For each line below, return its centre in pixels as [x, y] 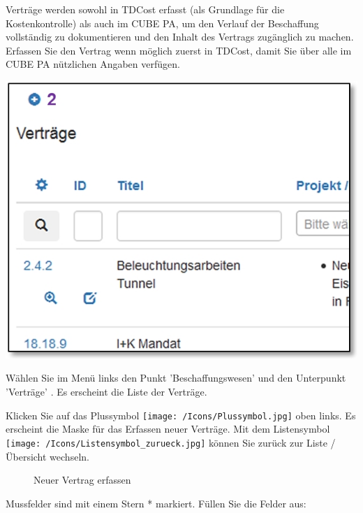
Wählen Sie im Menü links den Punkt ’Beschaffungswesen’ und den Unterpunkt [176, 378]
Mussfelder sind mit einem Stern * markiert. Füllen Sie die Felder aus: [156, 503]
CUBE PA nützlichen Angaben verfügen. [93, 64]
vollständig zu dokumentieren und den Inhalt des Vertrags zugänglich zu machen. [180, 37]
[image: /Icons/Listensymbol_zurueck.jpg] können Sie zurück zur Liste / [171, 442]
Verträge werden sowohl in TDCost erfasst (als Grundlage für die [145, 9]
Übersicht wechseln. [47, 456]
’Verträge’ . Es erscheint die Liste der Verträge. [106, 391]
